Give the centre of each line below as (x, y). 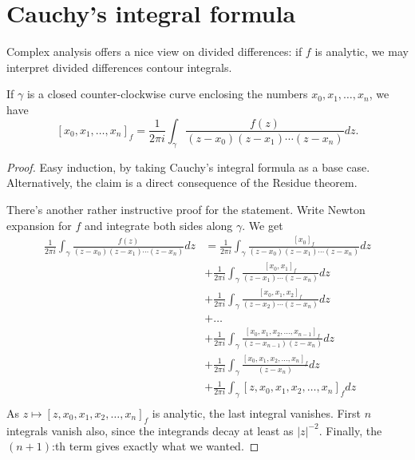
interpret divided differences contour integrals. (119, 67)
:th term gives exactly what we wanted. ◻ (156, 446)
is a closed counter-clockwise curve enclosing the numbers (167, 94)
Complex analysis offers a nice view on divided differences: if (154, 52)
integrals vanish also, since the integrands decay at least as (150, 430)
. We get (263, 225)
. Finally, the (350, 430)
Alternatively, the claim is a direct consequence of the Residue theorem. (182, 182)
